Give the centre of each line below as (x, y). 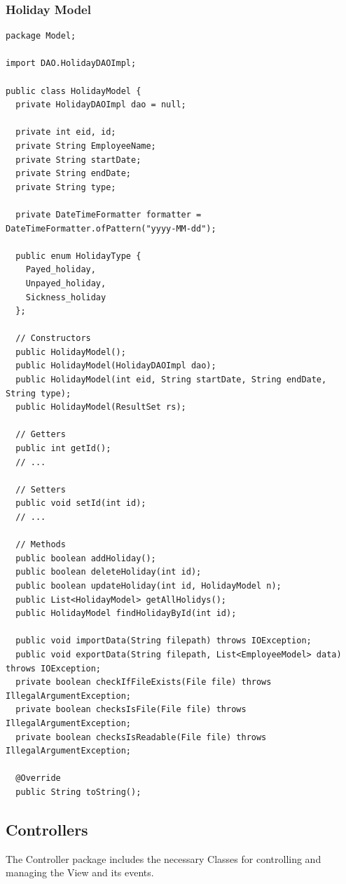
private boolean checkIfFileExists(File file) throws (144, 682)
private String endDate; (73, 174)
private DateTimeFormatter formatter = (109, 214)
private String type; (66, 187)
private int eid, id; (66, 132)
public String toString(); (78, 792)
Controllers (47, 829)
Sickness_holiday (66, 297)
